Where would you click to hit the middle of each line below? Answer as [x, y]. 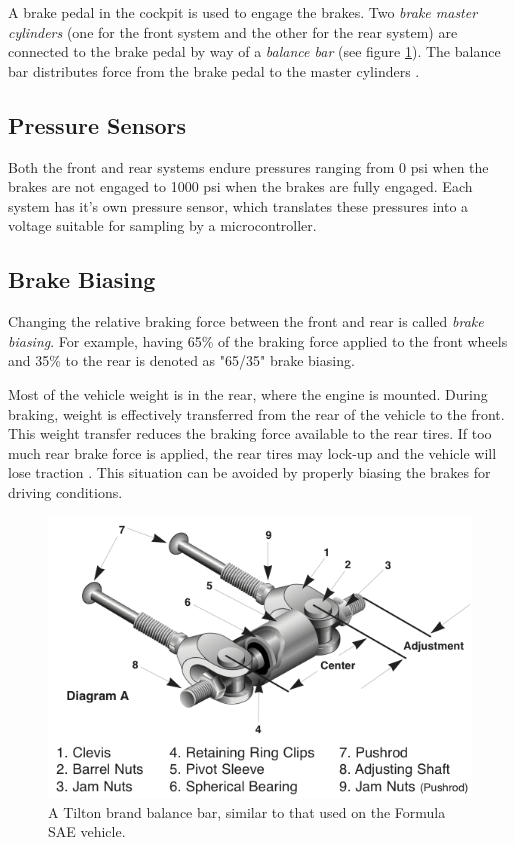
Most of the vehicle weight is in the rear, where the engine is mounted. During [248, 393]
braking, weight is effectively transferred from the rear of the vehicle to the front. [256, 413]
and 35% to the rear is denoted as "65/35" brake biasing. [181, 360]
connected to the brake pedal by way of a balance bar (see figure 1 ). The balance [254, 51]
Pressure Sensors [97, 124]
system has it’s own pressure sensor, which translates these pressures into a [238, 205]
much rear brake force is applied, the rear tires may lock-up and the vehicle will [252, 452]
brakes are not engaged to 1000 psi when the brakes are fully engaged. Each [240, 186]
